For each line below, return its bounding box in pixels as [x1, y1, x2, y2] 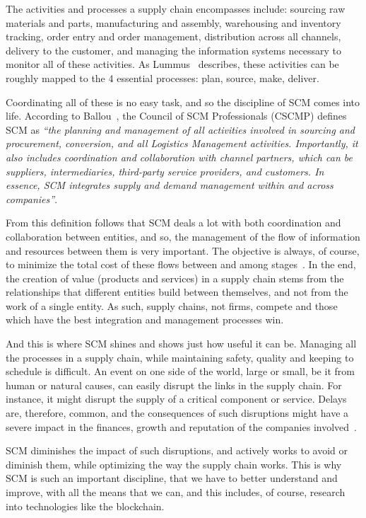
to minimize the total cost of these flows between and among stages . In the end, [6, 257, 356, 272]
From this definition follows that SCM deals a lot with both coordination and [6, 215, 341, 230]
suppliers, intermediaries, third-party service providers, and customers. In [6, 163, 324, 178]
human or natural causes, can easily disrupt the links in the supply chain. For [6, 377, 342, 392]
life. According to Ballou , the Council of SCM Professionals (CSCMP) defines [6, 108, 347, 123]
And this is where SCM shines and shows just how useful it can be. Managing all [6, 336, 357, 351]
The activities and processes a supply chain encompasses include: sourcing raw [6, 1, 346, 16]
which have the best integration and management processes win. [6, 312, 284, 327]
